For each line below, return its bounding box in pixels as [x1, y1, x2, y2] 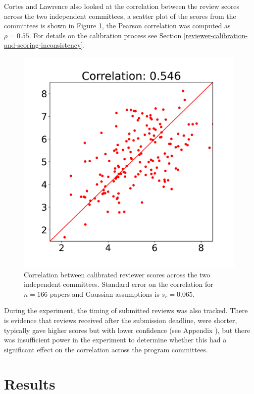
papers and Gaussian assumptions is [50, 288, 159, 299]
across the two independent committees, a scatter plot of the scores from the [4, 10, 236, 21]
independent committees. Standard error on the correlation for [24, 279, 213, 289]
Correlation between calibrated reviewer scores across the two [24, 269, 210, 279]
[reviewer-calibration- [183, 30, 248, 40]
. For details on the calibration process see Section [29, 30, 182, 40]
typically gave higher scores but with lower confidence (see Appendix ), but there [4, 325, 250, 335]
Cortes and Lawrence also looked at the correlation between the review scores [4, 1, 240, 11]
